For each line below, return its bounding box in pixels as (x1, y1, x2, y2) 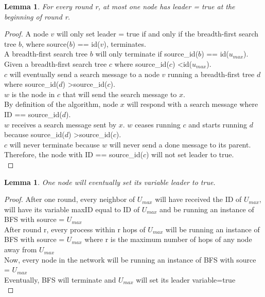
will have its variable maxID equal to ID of (4, 203, 139, 214)
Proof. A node (4, 28, 48, 39)
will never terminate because (9, 139, 100, 150)
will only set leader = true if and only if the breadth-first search (57, 28, 259, 39)
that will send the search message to (62, 88, 177, 99)
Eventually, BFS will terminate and (4, 274, 116, 285)
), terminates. (103, 38, 146, 49)
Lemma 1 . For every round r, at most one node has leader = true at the (4, 1, 235, 11)
